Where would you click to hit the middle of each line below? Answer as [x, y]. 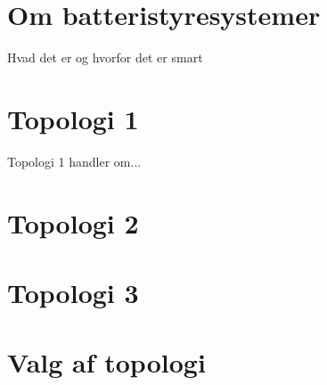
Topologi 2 [73, 222]
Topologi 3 [73, 292]
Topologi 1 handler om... [74, 161]
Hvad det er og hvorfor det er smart [105, 57]
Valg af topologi [106, 362]
